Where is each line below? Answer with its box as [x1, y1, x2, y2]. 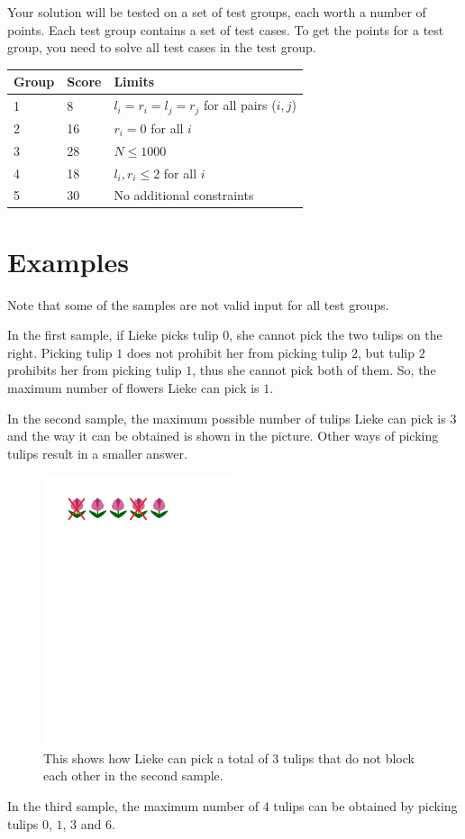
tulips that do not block [282, 748, 415, 767]
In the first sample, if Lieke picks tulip [7, 325, 219, 344]
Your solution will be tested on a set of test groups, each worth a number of [7, 3, 426, 21]
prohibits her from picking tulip [7, 360, 182, 379]
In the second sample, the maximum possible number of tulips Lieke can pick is [7, 408, 446, 427]
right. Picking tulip [7, 342, 113, 361]
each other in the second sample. [43, 766, 223, 785]
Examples [7, 242, 129, 279]
